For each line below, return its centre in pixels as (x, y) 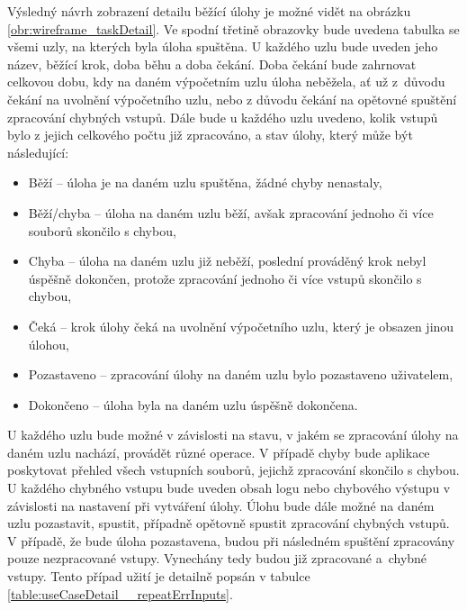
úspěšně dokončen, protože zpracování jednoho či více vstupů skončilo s (225, 278)
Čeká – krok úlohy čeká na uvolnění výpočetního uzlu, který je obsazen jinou (241, 326)
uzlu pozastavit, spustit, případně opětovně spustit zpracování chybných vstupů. (229, 523)
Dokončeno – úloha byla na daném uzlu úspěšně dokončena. (193, 404)
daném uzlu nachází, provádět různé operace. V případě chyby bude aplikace (219, 452)
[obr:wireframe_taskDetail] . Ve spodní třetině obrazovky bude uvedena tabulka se (233, 28)
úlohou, (49, 344)
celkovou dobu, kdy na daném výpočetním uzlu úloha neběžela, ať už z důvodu (226, 82)
